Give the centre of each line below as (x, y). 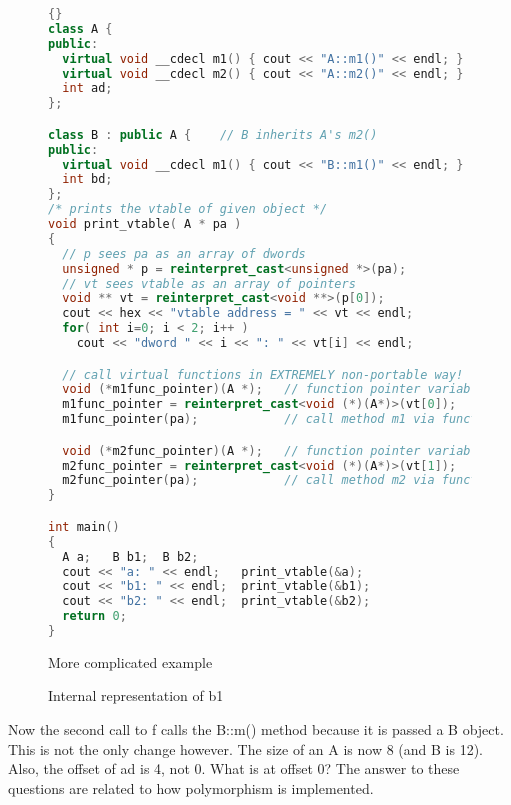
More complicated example (130, 661)
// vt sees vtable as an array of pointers (209, 283)
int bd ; (87, 179)
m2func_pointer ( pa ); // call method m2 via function (281, 480)
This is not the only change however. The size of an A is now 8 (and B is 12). (246, 748)
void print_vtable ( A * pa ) (145, 224)
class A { (80, 28)
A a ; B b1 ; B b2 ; (130, 556)
